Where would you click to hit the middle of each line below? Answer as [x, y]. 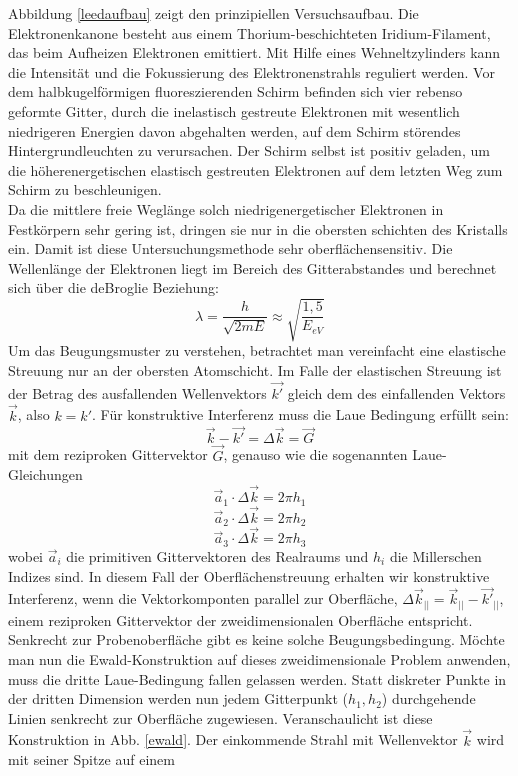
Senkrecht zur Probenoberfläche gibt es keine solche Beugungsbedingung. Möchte [256, 639]
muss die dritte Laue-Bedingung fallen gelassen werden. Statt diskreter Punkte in [257, 678]
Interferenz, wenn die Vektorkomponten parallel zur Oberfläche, [203, 598]
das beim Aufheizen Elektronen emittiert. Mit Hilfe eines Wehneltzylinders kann [254, 52]
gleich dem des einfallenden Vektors [396, 392]
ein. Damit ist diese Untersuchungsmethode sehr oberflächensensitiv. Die [230, 248]
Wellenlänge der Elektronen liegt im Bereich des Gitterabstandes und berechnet [252, 267]
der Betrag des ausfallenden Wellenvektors [137, 392]
